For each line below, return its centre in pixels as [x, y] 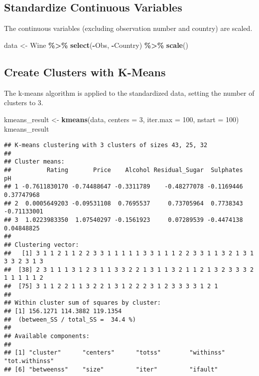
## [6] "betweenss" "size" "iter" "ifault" [111, 369]
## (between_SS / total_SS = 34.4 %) [70, 319]
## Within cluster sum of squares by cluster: [82, 303]
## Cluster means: [34, 162]
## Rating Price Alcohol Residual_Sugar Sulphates [124, 170]
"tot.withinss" [29, 361]
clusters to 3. [24, 102]
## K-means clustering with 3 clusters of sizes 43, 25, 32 [106, 145]
